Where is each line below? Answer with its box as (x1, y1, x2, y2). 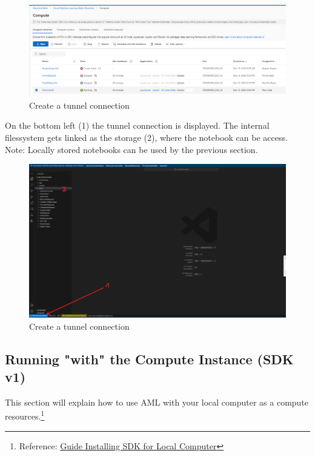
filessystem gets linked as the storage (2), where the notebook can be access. (5, 131, 288, 143)
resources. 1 (5, 408, 45, 423)
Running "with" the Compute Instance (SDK (5, 349, 294, 368)
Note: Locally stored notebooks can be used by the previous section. (5, 143, 258, 155)
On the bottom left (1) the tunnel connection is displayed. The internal (5, 119, 270, 132)
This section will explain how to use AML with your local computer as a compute (5, 395, 309, 408)
